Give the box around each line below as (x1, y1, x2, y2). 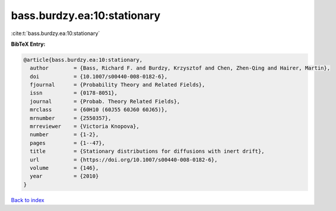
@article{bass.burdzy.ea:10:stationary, (23, 56, 142, 63)
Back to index (11, 196, 45, 203)
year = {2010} (30, 173, 99, 179)
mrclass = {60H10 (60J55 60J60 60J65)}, (30, 106, 168, 113)
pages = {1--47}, (30, 140, 105, 146)
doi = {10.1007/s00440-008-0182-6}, (30, 73, 168, 80)
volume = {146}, (30, 165, 99, 171)
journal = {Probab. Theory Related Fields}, (30, 98, 180, 105)
